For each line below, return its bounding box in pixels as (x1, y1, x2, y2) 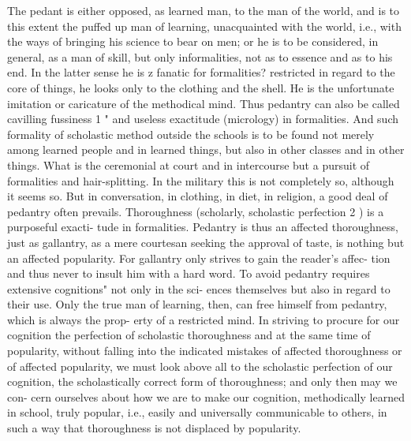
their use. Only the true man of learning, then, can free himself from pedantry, (7, 296, 387, 312)
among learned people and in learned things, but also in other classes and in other (7, 141, 405, 158)
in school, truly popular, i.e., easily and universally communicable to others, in (7, 404, 387, 420)
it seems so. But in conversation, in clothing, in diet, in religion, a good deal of (7, 188, 388, 204)
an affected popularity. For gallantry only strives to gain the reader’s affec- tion (7, 249, 390, 266)
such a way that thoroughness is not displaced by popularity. (7, 420, 301, 436)
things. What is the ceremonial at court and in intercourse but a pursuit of (7, 156, 370, 173)
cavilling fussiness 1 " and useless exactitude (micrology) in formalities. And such (7, 110, 398, 127)
